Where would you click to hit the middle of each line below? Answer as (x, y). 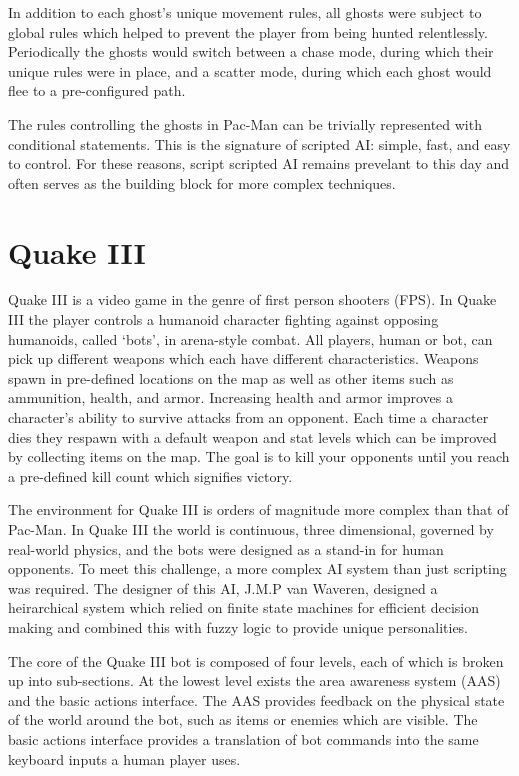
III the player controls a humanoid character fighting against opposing (223, 319)
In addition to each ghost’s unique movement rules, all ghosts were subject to (245, 12)
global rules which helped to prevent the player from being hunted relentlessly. (248, 31)
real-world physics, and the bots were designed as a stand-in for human (226, 548)
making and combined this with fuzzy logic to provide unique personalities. (238, 626)
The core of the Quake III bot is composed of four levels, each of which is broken (256, 660)
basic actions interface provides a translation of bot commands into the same (243, 738)
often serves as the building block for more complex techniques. (202, 182)
